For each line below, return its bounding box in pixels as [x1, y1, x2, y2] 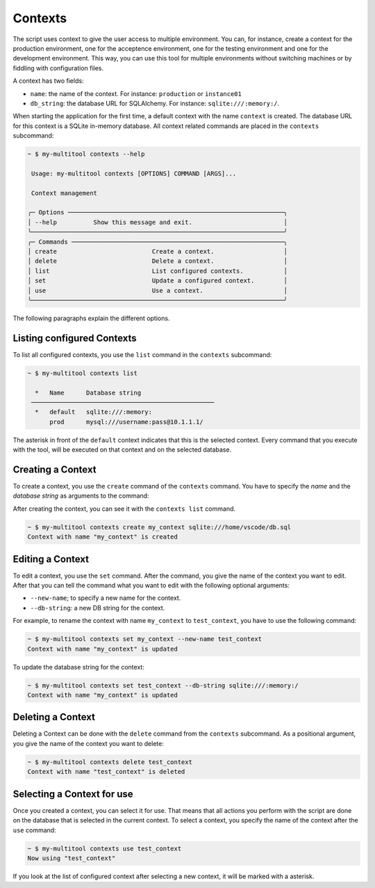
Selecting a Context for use [12, 788, 133, 800]
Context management [31, 189, 97, 197]
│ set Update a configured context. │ [27, 277, 288, 285]
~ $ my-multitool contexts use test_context [27, 844, 182, 853]
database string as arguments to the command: [12, 491, 149, 500]
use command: [12, 825, 56, 834]
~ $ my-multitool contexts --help [27, 150, 145, 158]
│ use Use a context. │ [27, 286, 288, 294]
